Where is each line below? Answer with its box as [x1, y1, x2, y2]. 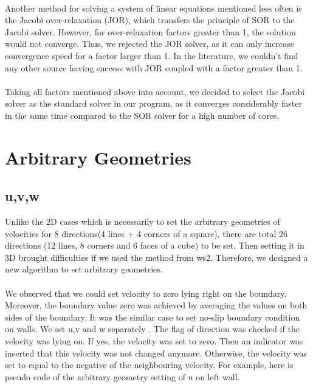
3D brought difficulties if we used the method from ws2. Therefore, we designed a [5, 250, 308, 263]
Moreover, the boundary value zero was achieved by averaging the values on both [5, 299, 308, 311]
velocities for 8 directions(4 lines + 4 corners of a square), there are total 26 [5, 227, 287, 240]
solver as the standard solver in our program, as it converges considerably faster [5, 97, 303, 110]
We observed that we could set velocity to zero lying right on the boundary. [5, 286, 287, 299]
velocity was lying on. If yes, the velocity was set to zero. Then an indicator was [5, 335, 303, 347]
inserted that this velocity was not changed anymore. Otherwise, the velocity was [5, 346, 308, 359]
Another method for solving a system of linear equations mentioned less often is [5, 1, 302, 14]
